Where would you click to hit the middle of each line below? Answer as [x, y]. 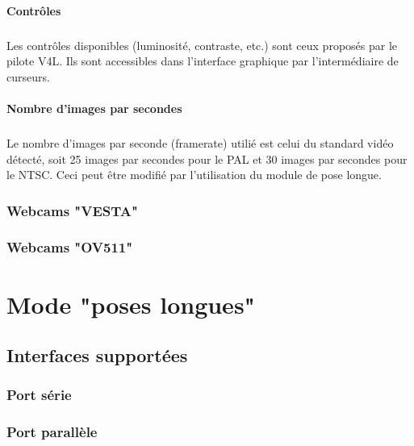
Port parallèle [52, 432]
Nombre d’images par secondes [94, 108]
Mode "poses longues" [131, 304]
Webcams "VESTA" [72, 210]
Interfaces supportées [97, 355]
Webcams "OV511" [70, 247]
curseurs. [28, 76]
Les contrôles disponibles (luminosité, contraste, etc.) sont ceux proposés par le [202, 45]
